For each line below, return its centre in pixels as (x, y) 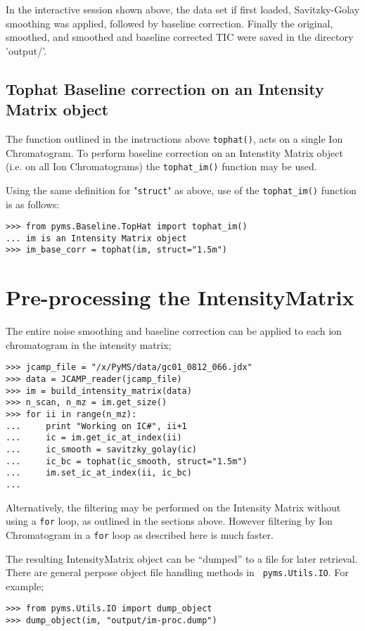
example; (25, 586)
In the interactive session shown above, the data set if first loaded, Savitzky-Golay (183, 9)
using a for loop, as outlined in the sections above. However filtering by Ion (169, 521)
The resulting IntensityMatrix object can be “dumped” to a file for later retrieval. (182, 558)
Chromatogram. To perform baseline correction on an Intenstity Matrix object (174, 152)
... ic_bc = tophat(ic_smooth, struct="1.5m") (127, 461)
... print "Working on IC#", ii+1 (96, 426)
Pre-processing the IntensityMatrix (180, 297)
